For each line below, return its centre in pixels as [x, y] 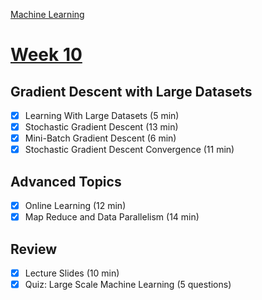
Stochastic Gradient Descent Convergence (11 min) [129, 150]
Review [34, 249]
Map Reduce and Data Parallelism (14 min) [112, 217]
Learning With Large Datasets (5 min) [102, 115]
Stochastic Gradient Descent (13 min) [101, 127]
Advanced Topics [66, 181]
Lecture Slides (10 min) [72, 273]
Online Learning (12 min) [75, 206]
